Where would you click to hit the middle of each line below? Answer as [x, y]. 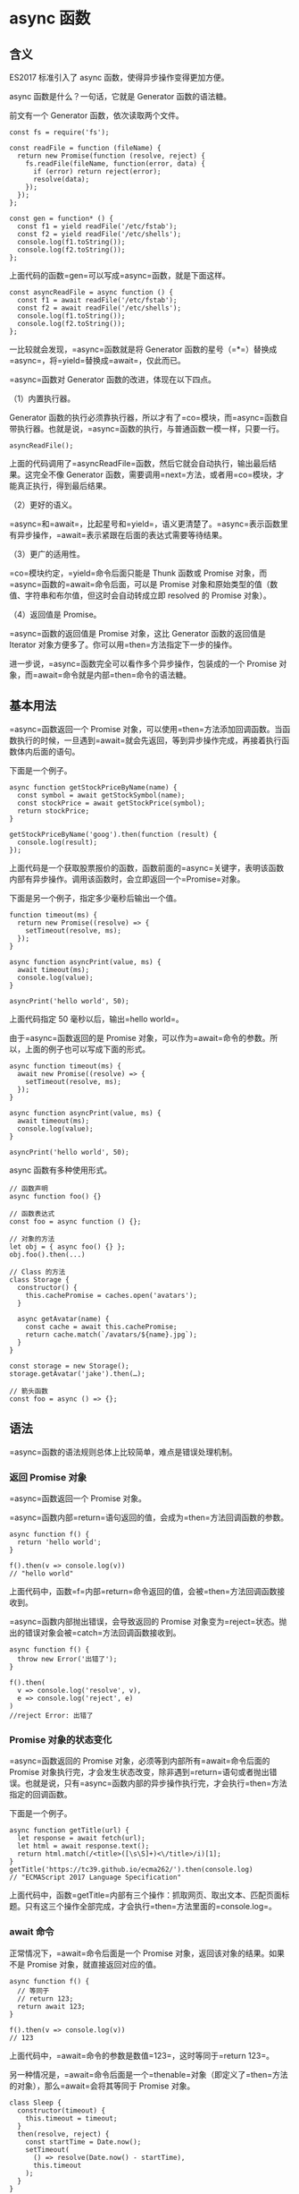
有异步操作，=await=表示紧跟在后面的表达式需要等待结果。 [118, 535]
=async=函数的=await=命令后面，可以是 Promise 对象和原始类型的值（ [140, 584]
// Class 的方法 [37, 1272]
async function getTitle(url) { [69, 1831]
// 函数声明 [29, 1188]
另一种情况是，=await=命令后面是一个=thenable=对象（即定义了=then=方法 [149, 2074]
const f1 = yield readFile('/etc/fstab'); [97, 226]
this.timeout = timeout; [71, 2118]
